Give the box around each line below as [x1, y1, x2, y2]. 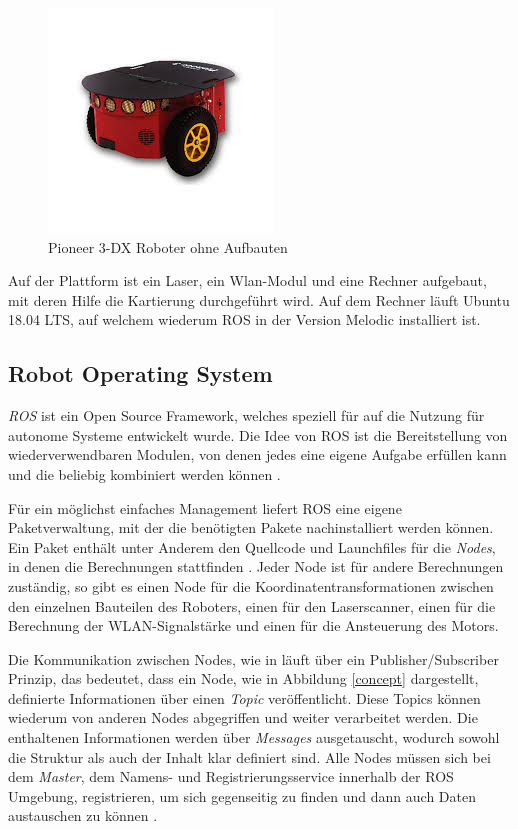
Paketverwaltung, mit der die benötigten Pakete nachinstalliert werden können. [8, 517, 494, 538]
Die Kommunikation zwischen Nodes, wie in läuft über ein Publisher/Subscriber [8, 648, 499, 669]
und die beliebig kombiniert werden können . [8, 463, 281, 484]
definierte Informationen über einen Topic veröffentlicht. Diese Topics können [8, 687, 481, 708]
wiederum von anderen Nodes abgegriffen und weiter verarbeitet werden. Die [8, 707, 478, 728]
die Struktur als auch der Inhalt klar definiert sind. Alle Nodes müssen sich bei [8, 746, 491, 767]
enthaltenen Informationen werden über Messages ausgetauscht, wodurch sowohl [8, 727, 500, 748]
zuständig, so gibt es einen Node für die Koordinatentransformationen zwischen [8, 575, 494, 596]
